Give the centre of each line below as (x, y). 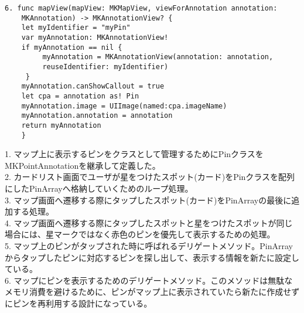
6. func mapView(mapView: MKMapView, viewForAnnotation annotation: (141, 8)
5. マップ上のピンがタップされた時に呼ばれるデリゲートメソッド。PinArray (149, 245)
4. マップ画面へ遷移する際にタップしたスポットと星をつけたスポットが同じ (149, 222)
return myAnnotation (61, 125)
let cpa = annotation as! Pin (80, 96)
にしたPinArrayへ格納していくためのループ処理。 (99, 188)
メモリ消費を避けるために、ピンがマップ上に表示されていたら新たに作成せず (152, 292)
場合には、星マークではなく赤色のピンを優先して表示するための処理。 (140, 234)
